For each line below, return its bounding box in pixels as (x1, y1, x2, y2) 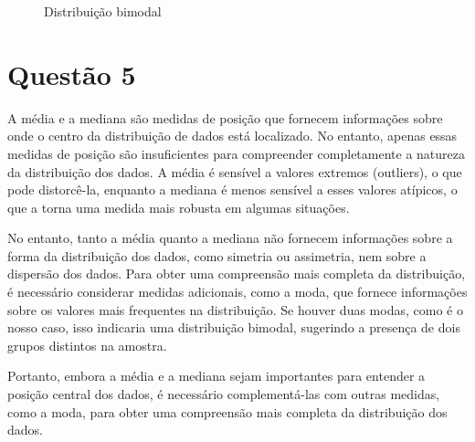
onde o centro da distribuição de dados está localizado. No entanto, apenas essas (7, 126, 458, 145)
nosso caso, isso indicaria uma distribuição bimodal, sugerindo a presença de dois (7, 318, 460, 337)
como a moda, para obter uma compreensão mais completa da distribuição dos (7, 402, 448, 421)
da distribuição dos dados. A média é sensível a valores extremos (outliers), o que (7, 162, 462, 181)
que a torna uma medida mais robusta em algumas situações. (7, 197, 350, 216)
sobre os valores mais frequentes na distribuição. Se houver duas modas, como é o (7, 300, 463, 319)
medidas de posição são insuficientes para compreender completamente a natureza (7, 143, 465, 163)
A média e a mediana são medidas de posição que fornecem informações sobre (7, 108, 443, 127)
